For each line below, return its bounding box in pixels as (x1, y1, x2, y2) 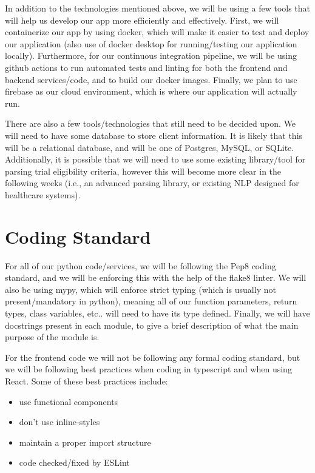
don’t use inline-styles (19, 415, 100, 428)
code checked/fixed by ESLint (19, 456, 130, 469)
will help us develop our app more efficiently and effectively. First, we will (5, 13, 279, 26)
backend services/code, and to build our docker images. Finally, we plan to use (5, 73, 297, 86)
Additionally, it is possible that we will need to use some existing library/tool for (5, 153, 306, 166)
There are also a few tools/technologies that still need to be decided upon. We (5, 117, 296, 130)
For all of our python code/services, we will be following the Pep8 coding (5, 259, 276, 272)
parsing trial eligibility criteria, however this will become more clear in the (5, 164, 282, 177)
